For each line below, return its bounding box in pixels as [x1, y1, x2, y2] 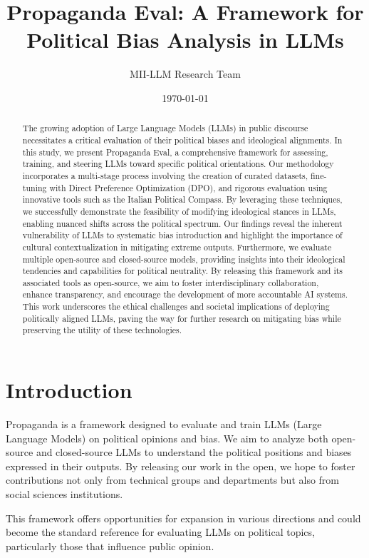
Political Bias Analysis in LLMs [26, 25, 344, 54]
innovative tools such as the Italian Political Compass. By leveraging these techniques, [22, 193, 343, 206]
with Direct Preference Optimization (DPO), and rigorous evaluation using [49, 181, 328, 193]
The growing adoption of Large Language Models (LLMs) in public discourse [22, 122, 308, 134]
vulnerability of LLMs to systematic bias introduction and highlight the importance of [22, 229, 343, 241]
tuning [22, 181, 47, 193]
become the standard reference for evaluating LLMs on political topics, [6, 524, 315, 539]
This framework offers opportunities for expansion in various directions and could [6, 510, 361, 525]
